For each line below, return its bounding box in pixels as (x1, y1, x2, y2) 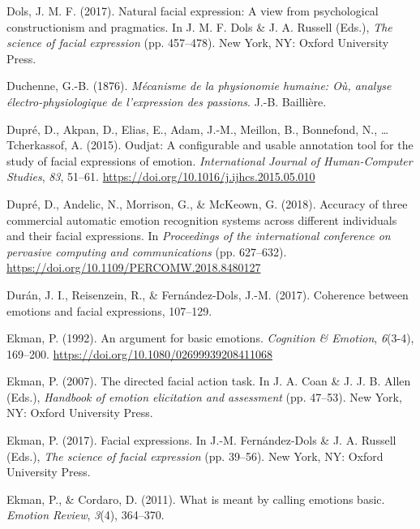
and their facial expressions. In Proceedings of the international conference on (6, 227, 391, 244)
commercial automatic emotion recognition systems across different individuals (6, 211, 397, 228)
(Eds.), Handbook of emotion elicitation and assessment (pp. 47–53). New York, (6, 388, 402, 405)
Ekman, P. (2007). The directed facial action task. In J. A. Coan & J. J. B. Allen (6, 372, 411, 389)
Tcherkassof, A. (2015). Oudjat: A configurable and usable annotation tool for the (6, 136, 414, 153)
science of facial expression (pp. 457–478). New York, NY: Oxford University (6, 34, 389, 51)
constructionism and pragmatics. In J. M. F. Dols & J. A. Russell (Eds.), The (6, 18, 392, 35)
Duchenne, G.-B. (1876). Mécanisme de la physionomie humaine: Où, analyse (6, 77, 392, 94)
